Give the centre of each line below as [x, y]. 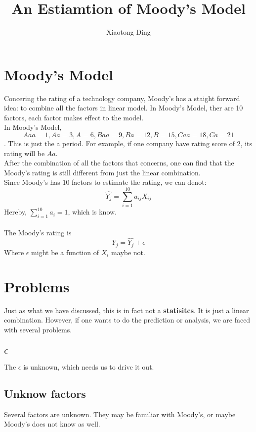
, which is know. [92, 212]
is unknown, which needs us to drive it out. [89, 367]
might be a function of [65, 252]
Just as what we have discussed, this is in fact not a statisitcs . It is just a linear [127, 310]
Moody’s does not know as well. [52, 424]
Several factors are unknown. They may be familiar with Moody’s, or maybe [120, 414]
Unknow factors [45, 394]
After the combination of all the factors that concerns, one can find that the [119, 163]
